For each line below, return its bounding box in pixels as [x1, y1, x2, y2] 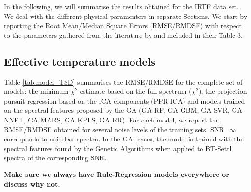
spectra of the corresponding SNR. [4, 153, 107, 163]
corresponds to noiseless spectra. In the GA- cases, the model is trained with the [4, 134, 244, 144]
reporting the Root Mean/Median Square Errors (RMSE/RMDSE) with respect [4, 20, 242, 31]
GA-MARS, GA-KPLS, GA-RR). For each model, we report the [28, 114, 219, 124]
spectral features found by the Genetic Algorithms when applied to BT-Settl [4, 143, 232, 153]
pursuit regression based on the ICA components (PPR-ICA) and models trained [4, 95, 245, 105]
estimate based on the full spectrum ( [80, 86, 192, 96]
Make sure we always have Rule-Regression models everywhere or [4, 169, 229, 179]
